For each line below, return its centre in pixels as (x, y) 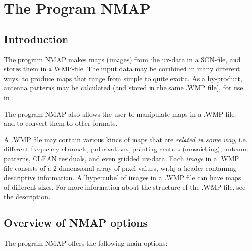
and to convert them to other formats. (61, 123)
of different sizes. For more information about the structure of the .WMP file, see (125, 187)
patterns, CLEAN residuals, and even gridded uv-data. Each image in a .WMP (122, 158)
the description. (27, 196)
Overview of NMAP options (76, 223)
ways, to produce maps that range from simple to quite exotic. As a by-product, (123, 78)
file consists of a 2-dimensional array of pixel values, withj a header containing (120, 168)
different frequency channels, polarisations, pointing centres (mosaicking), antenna (126, 149)
